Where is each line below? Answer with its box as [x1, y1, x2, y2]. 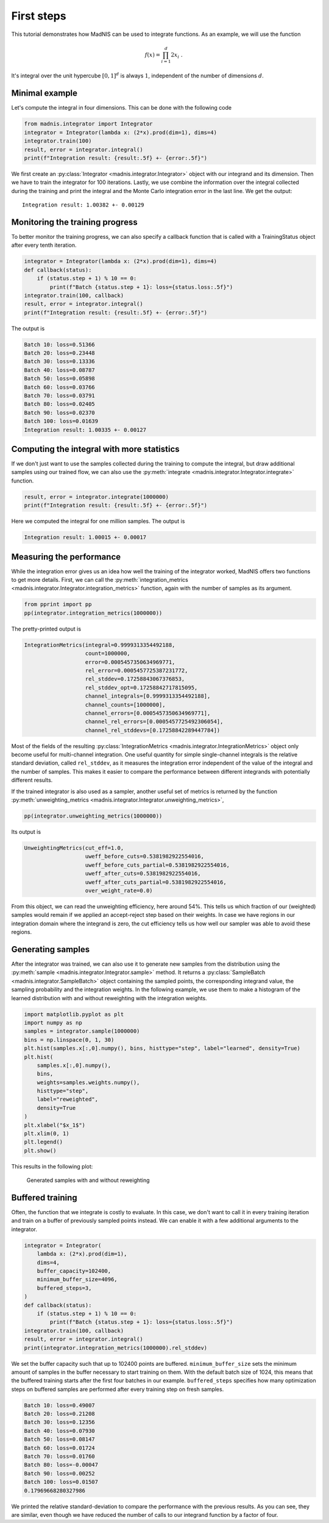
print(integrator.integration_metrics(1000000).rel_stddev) [24, 1344, 208, 1351]
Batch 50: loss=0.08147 [24, 1436, 96, 1443]
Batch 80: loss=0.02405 [24, 401, 96, 408]
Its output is [11, 829, 41, 836]
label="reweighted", [37, 1096, 99, 1103]
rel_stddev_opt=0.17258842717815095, [85, 684, 198, 691]
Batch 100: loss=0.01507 [24, 1479, 99, 1486]
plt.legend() [24, 1139, 63, 1145]
